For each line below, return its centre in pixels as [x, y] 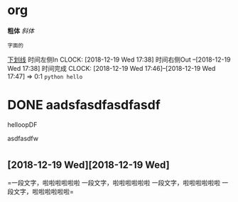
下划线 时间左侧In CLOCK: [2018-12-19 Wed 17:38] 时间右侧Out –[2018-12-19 [119, 60]
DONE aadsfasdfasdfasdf [84, 105]
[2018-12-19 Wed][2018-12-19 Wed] [88, 165]
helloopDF [22, 124]
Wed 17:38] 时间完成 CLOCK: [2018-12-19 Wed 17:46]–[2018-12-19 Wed [112, 68]
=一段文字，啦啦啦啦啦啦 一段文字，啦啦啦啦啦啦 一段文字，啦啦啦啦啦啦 [114, 183]
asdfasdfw [23, 138]
